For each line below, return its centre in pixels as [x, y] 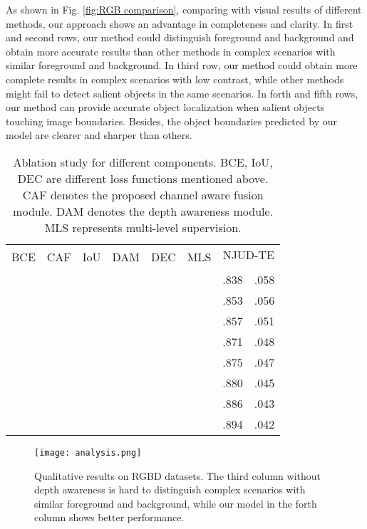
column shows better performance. [109, 517]
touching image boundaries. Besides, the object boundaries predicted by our [172, 121]
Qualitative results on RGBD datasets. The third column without [178, 475]
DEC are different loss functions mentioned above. [143, 178]
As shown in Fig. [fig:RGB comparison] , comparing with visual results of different [184, 9]
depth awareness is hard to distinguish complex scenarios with [170, 489]
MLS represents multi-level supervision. [143, 227]
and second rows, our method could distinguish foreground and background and [180, 37]
